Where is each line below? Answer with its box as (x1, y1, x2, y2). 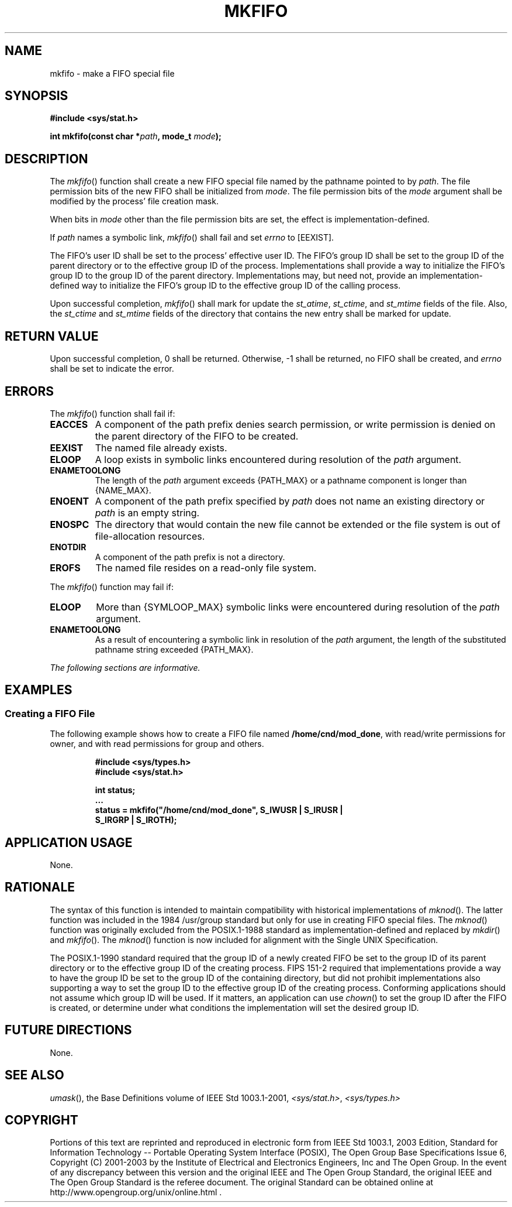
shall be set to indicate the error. (50, 364, 174, 374)
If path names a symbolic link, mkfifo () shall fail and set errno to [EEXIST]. (50, 232, 334, 243)
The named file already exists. (95, 441, 227, 454)
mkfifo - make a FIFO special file (50, 68, 175, 78)
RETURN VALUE (5, 328, 99, 344)
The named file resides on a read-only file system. (95, 561, 317, 574)
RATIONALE (5, 880, 75, 895)
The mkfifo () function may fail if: (50, 581, 174, 592)
